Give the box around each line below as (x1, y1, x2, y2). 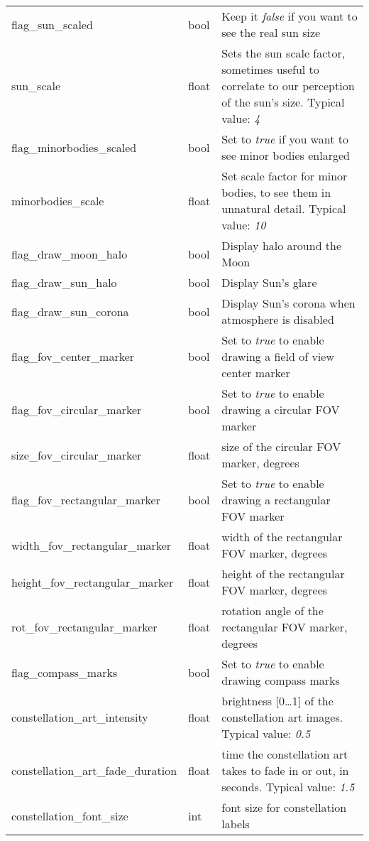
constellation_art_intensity (11, 709, 148, 725)
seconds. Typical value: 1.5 (221, 778, 355, 795)
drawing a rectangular (221, 492, 331, 508)
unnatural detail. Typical (221, 200, 346, 217)
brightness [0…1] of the (221, 693, 334, 709)
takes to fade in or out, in (221, 762, 349, 778)
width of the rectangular (221, 528, 343, 545)
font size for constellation (221, 799, 347, 815)
